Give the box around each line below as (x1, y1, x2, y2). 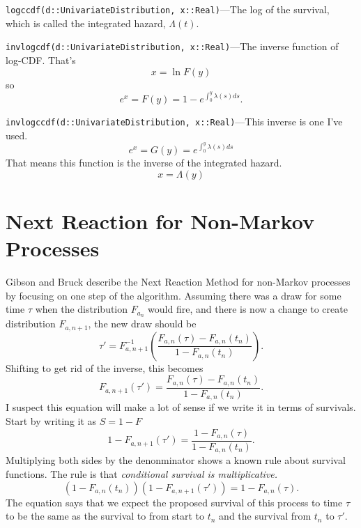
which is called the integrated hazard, (6, 15, 166, 30)
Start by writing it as (6, 413, 97, 428)
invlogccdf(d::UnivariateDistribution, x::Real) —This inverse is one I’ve (6, 114, 343, 129)
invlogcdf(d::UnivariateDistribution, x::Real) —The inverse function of (6, 39, 339, 54)
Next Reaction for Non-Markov (6, 207, 314, 235)
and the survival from (219, 508, 312, 523)
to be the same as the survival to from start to (6, 508, 205, 523)
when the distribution (35, 302, 128, 316)
